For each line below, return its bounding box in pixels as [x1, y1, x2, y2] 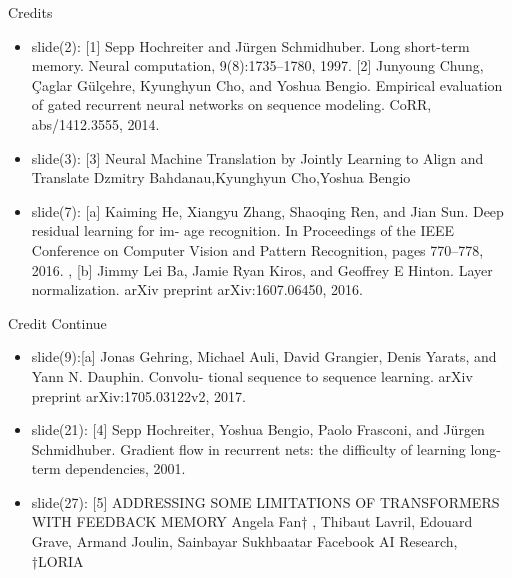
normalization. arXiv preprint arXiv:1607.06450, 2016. [31, 279, 363, 300]
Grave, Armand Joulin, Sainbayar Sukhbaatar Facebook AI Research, [31, 531, 458, 552]
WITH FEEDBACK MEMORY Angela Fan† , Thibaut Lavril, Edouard [31, 511, 473, 532]
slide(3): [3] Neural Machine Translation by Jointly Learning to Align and [31, 147, 484, 168]
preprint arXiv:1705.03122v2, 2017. [31, 385, 246, 406]
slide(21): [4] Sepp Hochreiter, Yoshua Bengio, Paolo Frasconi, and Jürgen [31, 419, 485, 440]
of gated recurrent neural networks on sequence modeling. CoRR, [31, 94, 432, 115]
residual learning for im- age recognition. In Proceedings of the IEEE [31, 220, 455, 241]
